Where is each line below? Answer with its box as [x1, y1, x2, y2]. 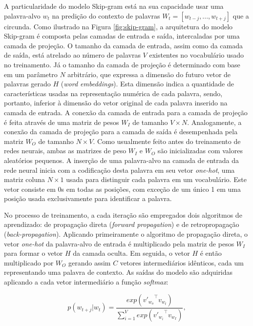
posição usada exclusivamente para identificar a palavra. [4, 193, 172, 204]
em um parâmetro [4, 69, 58, 79]
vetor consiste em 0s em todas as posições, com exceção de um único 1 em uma [4, 183, 241, 194]
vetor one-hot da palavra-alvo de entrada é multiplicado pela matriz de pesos [4, 238, 234, 248]
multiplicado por [4, 257, 54, 267]
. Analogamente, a [187, 117, 242, 127]
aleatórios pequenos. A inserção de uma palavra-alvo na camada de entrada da [4, 155, 239, 165]
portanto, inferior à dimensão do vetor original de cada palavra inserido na [4, 98, 228, 108]
